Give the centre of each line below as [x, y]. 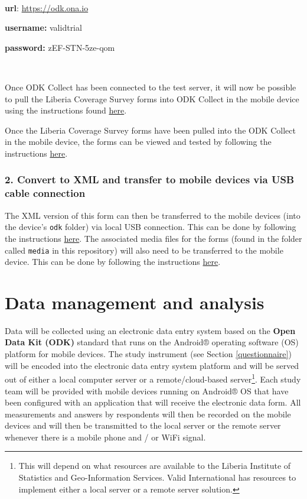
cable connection [45, 193]
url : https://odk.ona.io [47, 7]
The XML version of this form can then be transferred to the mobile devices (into [153, 215]
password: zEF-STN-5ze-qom [60, 47]
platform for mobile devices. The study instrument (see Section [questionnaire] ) [148, 354]
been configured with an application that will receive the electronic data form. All [153, 402]
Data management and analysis [135, 302]
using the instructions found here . [66, 110]
